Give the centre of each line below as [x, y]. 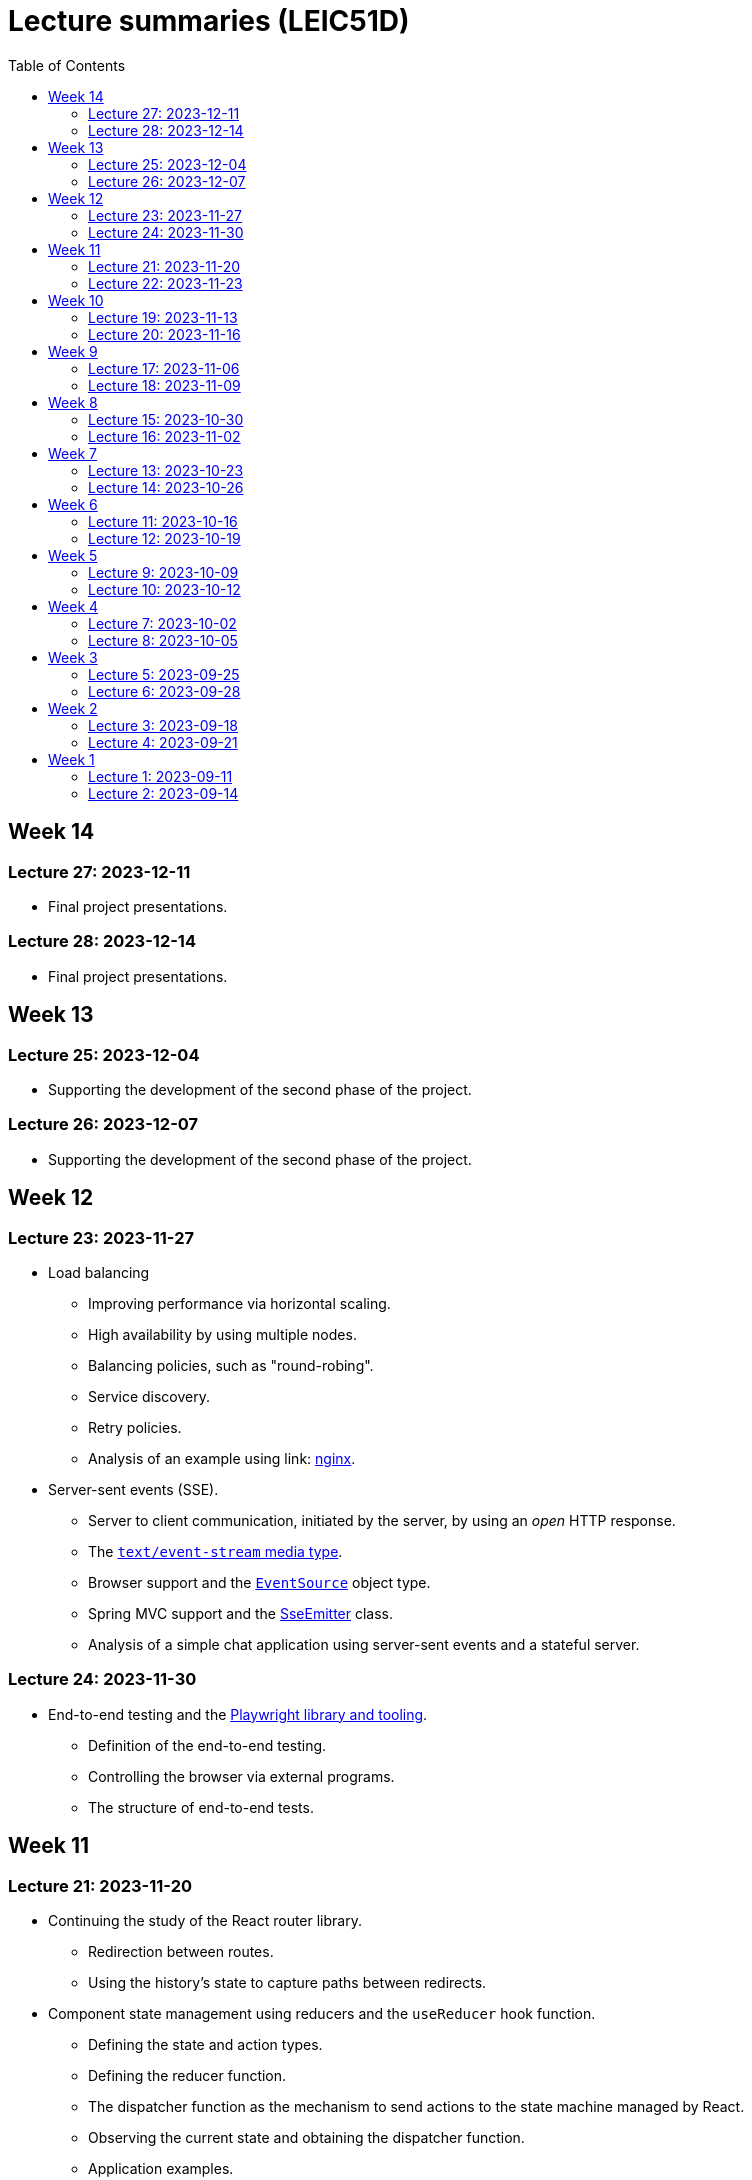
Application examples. [161, 2168]
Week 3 [73, 657]
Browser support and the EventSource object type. [259, 1582]
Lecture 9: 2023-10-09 [163, 572]
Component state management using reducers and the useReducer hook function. [322, 2013]
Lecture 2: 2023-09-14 [163, 793]
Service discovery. [149, 1396]
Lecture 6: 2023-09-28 [164, 691]
